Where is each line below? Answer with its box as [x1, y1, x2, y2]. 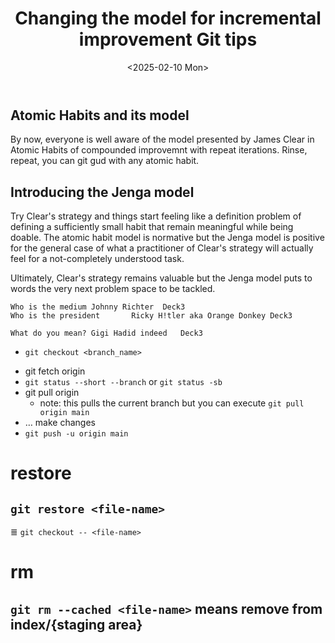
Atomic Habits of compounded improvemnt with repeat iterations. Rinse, [10, 144, 308, 156]
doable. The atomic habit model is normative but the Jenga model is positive [10, 232, 325, 244]
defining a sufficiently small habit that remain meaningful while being [10, 221, 294, 233]
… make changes [24, 417, 96, 429]
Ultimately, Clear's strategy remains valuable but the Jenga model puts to [10, 272, 313, 284]
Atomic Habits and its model [10, 107, 190, 124]
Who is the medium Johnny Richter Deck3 [10, 302, 186, 312]
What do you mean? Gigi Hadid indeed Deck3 [10, 328, 203, 339]
